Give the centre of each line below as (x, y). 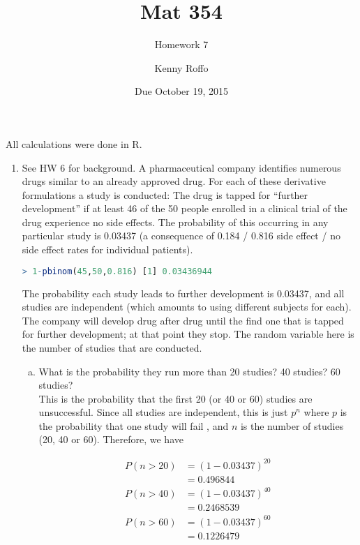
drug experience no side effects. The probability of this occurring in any (175, 222)
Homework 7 (181, 44)
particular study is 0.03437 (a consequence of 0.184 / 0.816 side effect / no (181, 236)
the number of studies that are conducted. (112, 347)
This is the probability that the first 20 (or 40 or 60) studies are (175, 398)
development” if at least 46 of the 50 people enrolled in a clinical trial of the (185, 208)
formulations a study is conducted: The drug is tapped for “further (165, 194)
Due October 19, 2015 (181, 91)
